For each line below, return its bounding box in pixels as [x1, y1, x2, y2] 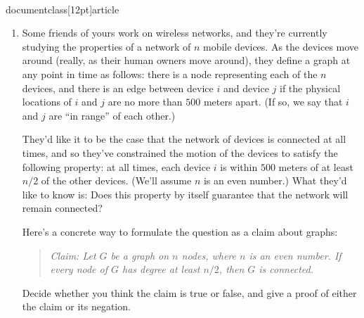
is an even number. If [249, 248, 342, 262]
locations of [22, 94, 72, 109]
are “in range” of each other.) [48, 108, 176, 122]
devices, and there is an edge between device [22, 80, 214, 95]
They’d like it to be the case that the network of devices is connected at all [22, 132, 346, 146]
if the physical [280, 80, 341, 95]
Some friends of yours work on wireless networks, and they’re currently [22, 25, 327, 40]
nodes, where [181, 248, 236, 262]
